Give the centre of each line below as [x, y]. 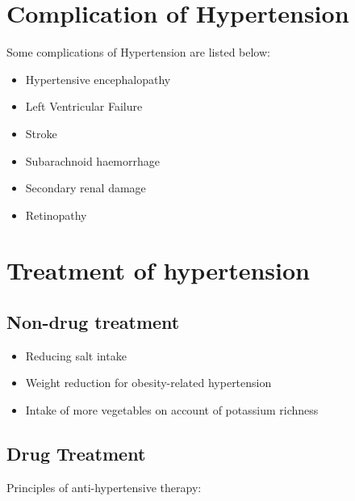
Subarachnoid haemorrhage [93, 160]
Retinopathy [56, 215]
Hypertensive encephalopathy [98, 79]
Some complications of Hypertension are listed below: [138, 52]
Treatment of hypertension [158, 270]
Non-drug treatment [93, 322]
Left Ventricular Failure [84, 106]
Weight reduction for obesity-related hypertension [148, 383]
